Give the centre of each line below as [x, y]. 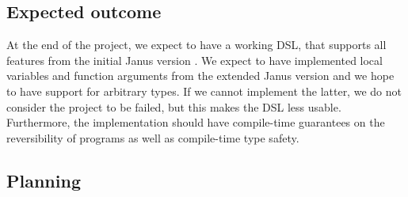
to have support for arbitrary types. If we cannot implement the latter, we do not [204, 91]
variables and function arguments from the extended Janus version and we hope [200, 76]
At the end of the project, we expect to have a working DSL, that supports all [196, 45]
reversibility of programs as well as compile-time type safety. [153, 137]
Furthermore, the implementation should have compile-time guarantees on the [196, 122]
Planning [44, 180]
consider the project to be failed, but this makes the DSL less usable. [174, 106]
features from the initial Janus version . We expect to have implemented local [194, 60]
